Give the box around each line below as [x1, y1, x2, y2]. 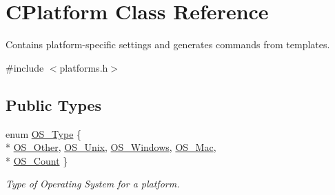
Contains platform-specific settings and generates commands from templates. [6, 37, 330, 52]
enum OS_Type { [6, 126, 82, 141]
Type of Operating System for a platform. [6, 176, 180, 191]
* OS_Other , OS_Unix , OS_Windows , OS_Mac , [6, 140, 216, 154]
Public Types [6, 94, 102, 115]
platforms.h [59, 60, 108, 74]
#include [6, 60, 44, 74]
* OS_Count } [6, 153, 68, 167]
